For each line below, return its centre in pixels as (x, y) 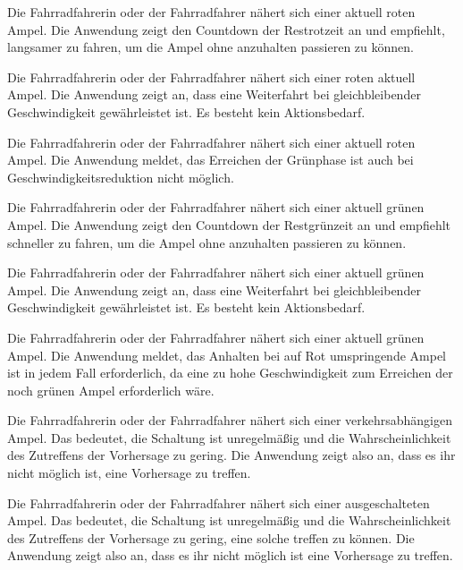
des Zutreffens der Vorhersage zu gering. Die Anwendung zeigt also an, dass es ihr (231, 455)
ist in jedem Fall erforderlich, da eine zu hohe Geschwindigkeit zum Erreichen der (230, 373)
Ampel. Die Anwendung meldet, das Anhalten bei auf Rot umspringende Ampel (227, 355)
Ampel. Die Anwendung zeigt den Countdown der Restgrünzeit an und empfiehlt (229, 224)
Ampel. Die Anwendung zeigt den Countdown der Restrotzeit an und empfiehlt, (226, 29)
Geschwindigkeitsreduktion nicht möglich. (121, 177)
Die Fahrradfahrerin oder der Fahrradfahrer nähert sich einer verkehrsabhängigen (230, 420)
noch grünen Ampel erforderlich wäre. (111, 390)
